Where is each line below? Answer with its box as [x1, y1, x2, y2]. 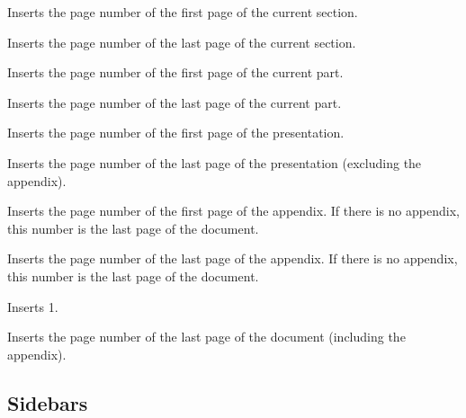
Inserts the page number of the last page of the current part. [7, 93, 342, 111]
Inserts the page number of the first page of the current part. [7, 63, 344, 82]
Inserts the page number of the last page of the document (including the [7, 327, 406, 346]
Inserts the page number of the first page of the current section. [7, 3, 358, 21]
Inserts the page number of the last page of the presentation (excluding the [7, 153, 422, 172]
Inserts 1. [7, 297, 58, 316]
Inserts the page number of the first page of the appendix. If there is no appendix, [7, 201, 460, 220]
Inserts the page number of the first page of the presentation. [7, 123, 345, 142]
